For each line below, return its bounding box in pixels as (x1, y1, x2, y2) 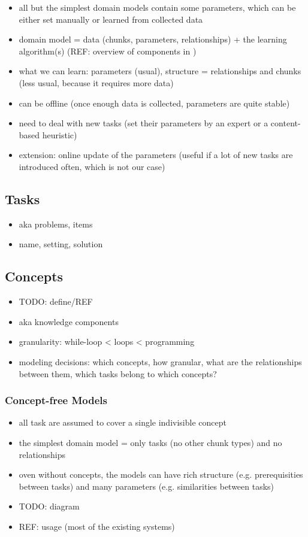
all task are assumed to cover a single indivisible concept (19, 416, 227, 429)
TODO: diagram (19, 500, 80, 512)
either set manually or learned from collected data (19, 13, 203, 25)
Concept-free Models (5, 393, 107, 408)
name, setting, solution (19, 238, 103, 250)
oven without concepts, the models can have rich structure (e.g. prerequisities (19, 468, 303, 481)
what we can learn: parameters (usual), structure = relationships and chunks (19, 65, 301, 77)
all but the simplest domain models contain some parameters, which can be (19, 1, 296, 13)
